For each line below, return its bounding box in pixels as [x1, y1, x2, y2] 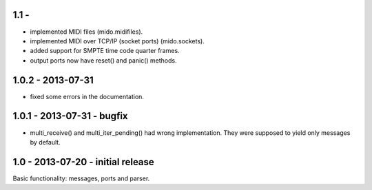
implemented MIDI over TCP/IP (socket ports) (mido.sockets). [30, 36, 205, 45]
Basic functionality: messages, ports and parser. [12, 174, 150, 182]
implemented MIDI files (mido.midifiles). [30, 28, 143, 36]
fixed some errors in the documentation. [30, 92, 145, 101]
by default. [30, 138, 61, 146]
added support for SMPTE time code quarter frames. [30, 47, 180, 55]
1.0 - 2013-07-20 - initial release [12, 156, 154, 168]
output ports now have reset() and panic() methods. [30, 56, 177, 65]
